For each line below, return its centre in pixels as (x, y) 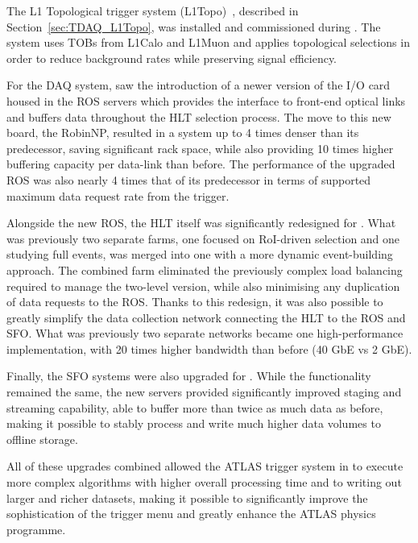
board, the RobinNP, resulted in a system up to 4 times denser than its (183, 133)
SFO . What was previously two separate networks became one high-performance (205, 333)
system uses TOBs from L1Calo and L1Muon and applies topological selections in (208, 42)
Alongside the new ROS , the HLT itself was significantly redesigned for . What (201, 223)
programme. (36, 529)
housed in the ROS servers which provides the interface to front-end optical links (206, 100)
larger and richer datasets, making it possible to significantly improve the (187, 497)
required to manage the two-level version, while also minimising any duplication (203, 286)
